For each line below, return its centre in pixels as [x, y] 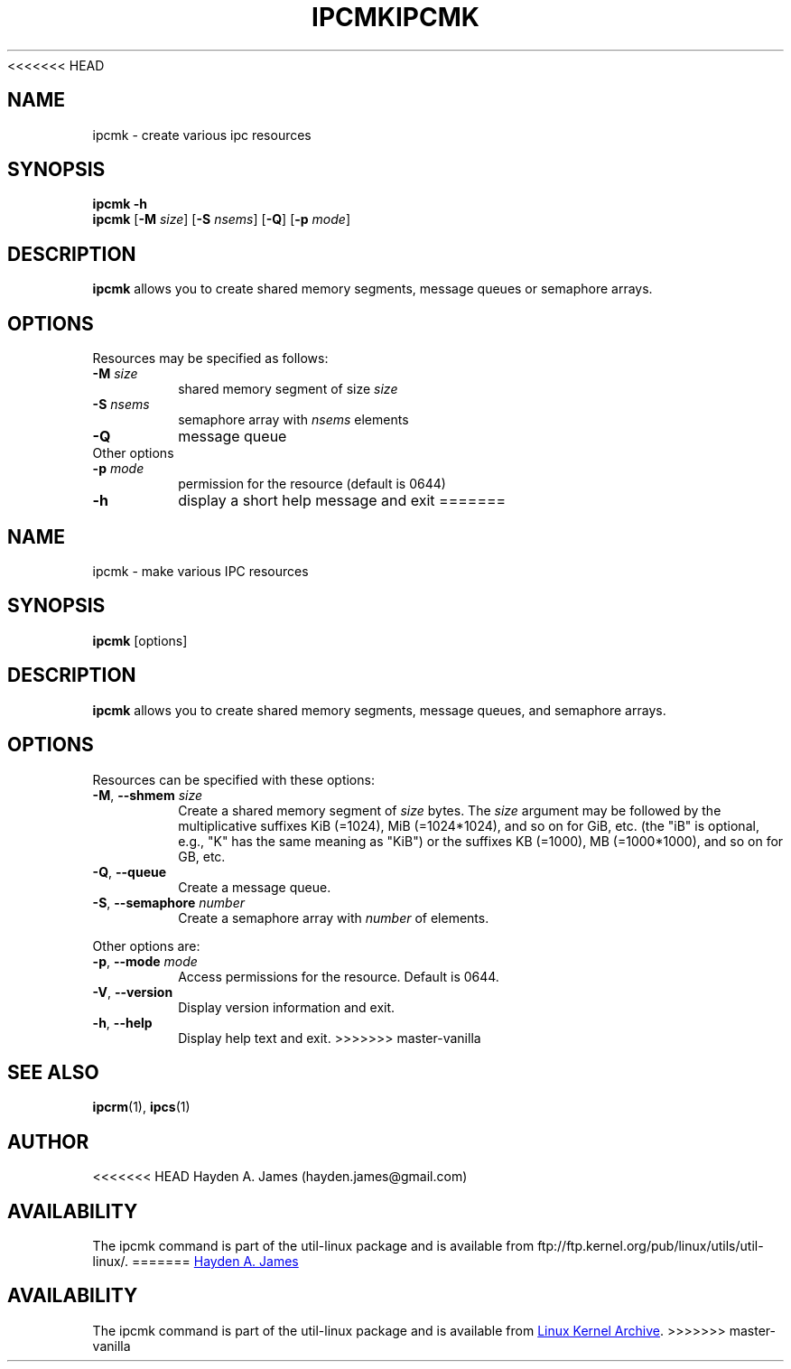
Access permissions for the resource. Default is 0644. [339, 976]
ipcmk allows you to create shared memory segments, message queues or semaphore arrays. [372, 289]
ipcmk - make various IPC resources [200, 571]
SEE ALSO [53, 1072]
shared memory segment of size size [288, 389]
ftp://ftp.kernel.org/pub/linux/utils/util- [651, 1246]
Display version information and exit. [287, 1007]
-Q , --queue [130, 871]
